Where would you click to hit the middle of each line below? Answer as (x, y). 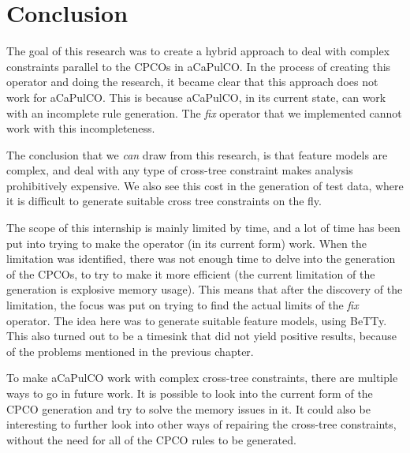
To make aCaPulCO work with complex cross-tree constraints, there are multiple (202, 378)
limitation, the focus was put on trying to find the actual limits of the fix (183, 305)
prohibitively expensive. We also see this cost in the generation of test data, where (205, 185)
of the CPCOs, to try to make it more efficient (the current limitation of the (191, 273)
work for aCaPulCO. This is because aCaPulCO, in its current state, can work (196, 97)
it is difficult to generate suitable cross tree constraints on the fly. (164, 201)
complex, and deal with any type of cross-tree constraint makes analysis (180, 170)
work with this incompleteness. (81, 128)
